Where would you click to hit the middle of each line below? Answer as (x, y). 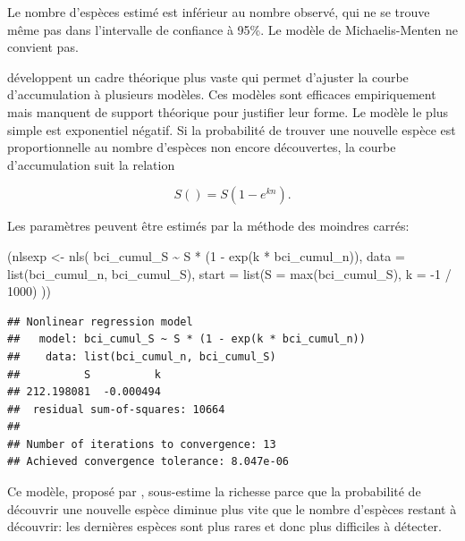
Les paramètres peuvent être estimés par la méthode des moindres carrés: (208, 226)
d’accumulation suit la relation (91, 164)
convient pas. (43, 47)
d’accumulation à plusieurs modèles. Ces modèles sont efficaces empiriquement (222, 94)
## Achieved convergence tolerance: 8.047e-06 (148, 462)
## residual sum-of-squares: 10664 (116, 409)
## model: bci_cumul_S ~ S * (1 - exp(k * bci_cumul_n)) (186, 339)
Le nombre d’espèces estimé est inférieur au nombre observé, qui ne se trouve (219, 12)
